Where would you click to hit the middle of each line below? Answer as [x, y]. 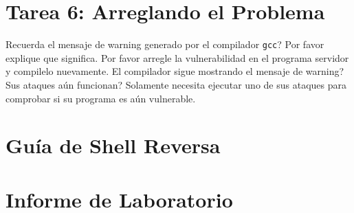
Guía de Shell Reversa [113, 145]
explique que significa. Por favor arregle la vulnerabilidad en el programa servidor [177, 57]
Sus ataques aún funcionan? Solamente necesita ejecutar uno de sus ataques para [176, 84]
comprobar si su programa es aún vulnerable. [101, 98]
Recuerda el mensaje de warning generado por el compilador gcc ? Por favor [165, 44]
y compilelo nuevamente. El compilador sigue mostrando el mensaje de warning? [175, 71]
